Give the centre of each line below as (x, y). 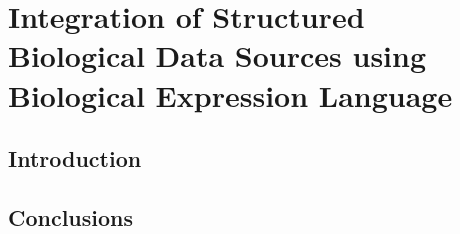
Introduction (75, 158)
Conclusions (71, 216)
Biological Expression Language (230, 94)
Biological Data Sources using (217, 55)
